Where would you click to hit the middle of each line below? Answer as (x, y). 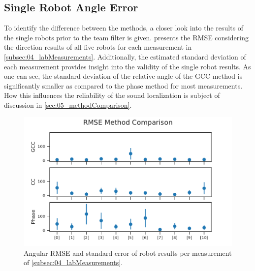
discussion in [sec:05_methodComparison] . (68, 105)
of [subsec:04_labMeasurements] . (73, 262)
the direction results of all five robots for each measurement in (98, 47)
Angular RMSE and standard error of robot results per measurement (128, 253)
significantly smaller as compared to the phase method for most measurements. (123, 85)
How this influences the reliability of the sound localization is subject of (112, 95)
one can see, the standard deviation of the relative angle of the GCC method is (123, 76)
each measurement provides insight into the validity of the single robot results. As (127, 66)
